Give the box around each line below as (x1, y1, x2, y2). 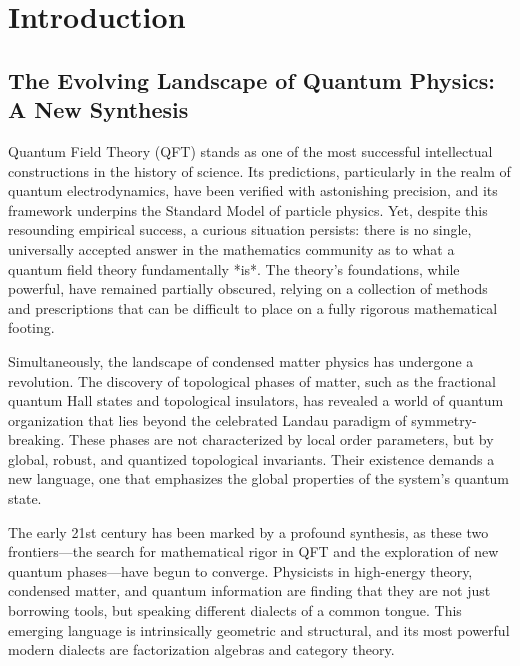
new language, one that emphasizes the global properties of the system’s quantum (8, 468, 510, 489)
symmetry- (411, 409, 477, 430)
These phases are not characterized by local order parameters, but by (69, 429, 494, 450)
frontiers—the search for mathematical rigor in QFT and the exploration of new (8, 541, 499, 562)
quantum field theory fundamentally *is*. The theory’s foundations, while (8, 258, 460, 279)
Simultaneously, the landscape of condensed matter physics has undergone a (8, 350, 474, 371)
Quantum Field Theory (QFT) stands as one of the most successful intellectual (8, 140, 493, 161)
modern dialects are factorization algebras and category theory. (8, 639, 395, 660)
